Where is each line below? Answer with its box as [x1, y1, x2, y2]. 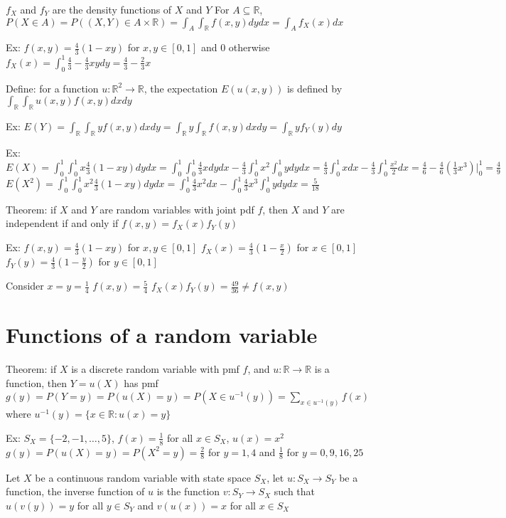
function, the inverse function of [6, 484, 145, 499]
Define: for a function [6, 80, 99, 95]
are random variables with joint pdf [99, 201, 254, 216]
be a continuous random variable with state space [35, 470, 251, 485]
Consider [6, 278, 44, 293]
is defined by [286, 80, 343, 95]
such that [274, 484, 316, 499]
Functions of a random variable [6, 320, 318, 349]
